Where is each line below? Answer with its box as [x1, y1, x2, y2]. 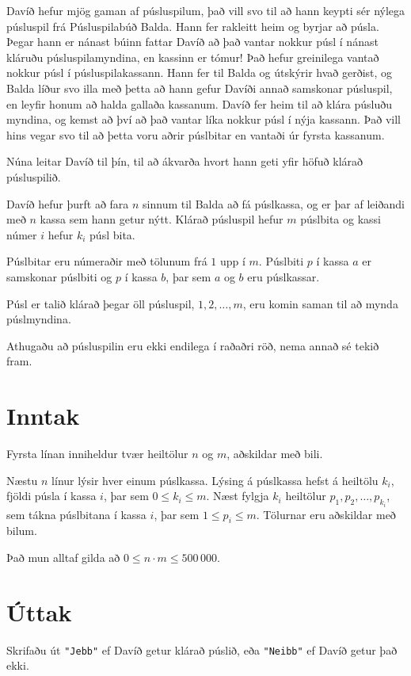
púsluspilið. [6, 168, 61, 185]
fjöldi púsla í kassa [6, 487, 97, 504]
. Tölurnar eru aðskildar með [256, 506, 396, 522]
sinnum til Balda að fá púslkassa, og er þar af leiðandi [143, 195, 405, 212]
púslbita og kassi [300, 211, 381, 227]
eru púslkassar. [247, 268, 320, 285]
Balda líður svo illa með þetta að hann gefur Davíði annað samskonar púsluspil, [6, 79, 393, 96]
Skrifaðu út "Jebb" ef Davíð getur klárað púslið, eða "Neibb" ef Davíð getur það [6, 641, 398, 658]
